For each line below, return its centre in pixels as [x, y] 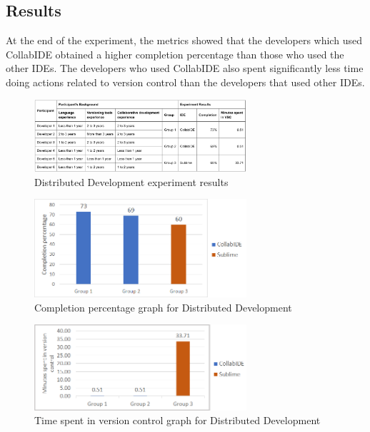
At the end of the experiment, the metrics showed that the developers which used [184, 40]
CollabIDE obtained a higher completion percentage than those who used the [175, 54]
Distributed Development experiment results [131, 181]
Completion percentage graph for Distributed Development [163, 307]
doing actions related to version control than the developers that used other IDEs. [185, 82]
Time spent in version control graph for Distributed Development [177, 420]
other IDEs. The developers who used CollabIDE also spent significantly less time [185, 68]
